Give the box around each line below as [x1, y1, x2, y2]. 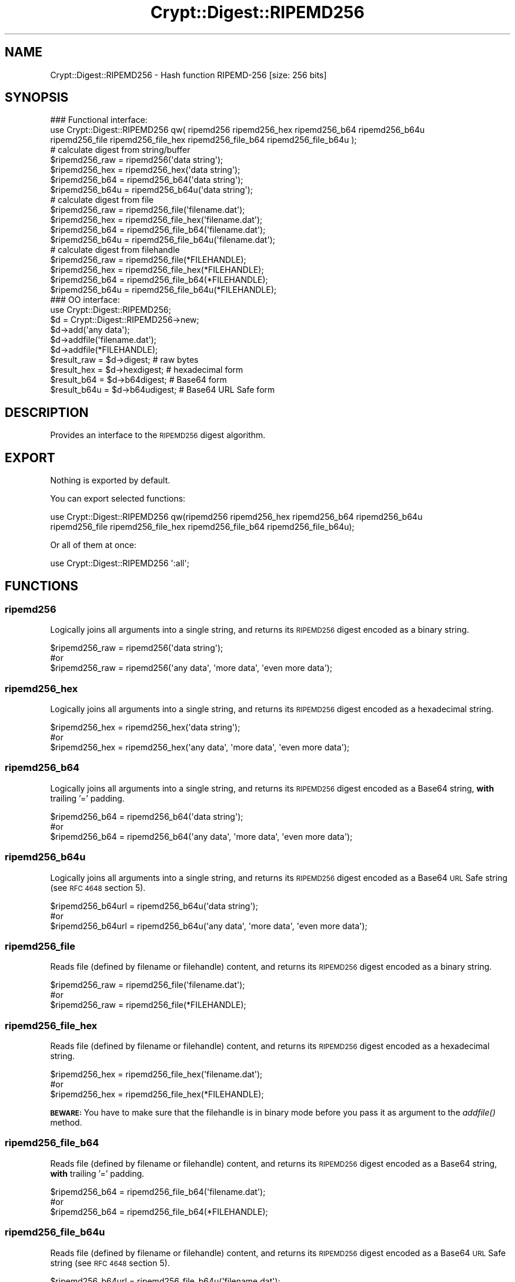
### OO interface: [50, 295, 121, 305]
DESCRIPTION [5, 405, 89, 420]
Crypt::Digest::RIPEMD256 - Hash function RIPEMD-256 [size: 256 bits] [50, 69, 327, 80]
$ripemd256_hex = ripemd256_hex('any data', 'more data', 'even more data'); [50, 742, 350, 753]
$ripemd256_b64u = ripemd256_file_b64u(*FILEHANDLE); [50, 285, 277, 295]
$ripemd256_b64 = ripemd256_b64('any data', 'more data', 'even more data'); [50, 831, 353, 842]
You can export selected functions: [50, 493, 186, 504]
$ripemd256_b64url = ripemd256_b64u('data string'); [50, 900, 258, 911]
